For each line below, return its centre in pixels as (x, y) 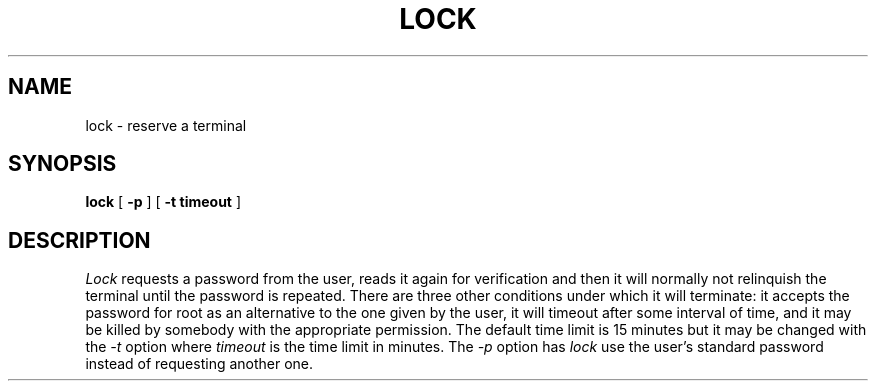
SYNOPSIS (62, 164)
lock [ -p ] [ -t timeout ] (163, 202)
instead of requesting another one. (199, 364)
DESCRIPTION (79, 240)
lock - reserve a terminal (166, 125)
